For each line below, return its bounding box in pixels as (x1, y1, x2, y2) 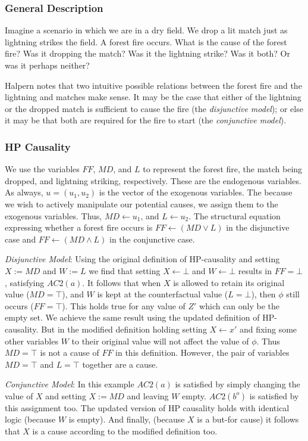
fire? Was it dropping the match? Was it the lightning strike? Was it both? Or (5, 47, 290, 60)
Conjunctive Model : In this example (5, 378, 134, 390)
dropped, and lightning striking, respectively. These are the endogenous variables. (5, 174, 301, 187)
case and (5, 232, 36, 245)
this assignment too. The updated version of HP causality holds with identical (5, 401, 290, 414)
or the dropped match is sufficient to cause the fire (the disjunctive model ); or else (5, 102, 303, 114)
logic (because (5, 413, 56, 426)
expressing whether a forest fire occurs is (5, 221, 153, 234)
